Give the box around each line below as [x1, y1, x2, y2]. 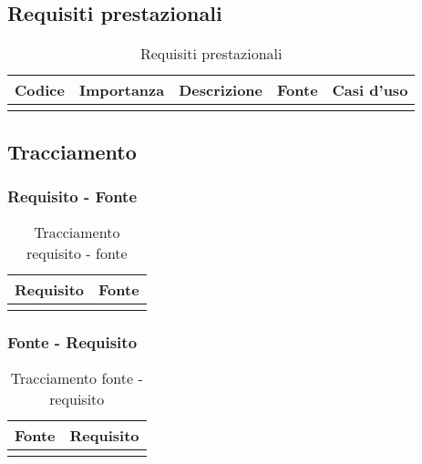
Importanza [78, 79, 165, 101]
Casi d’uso [332, 79, 408, 101]
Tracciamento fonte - [10, 367, 143, 389]
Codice [15, 79, 65, 101]
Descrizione [179, 79, 263, 101]
